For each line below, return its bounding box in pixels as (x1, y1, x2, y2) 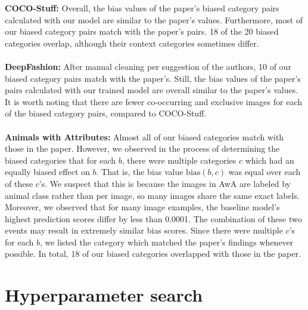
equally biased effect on (5, 165, 90, 178)
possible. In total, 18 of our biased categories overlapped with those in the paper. (5, 247, 301, 260)
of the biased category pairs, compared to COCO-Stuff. (5, 107, 207, 119)
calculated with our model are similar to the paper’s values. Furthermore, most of (5, 13, 303, 26)
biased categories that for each (5, 154, 116, 166)
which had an (245, 154, 294, 166)
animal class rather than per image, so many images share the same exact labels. (5, 189, 300, 201)
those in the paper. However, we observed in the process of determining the (5, 142, 280, 155)
